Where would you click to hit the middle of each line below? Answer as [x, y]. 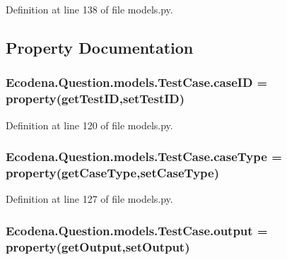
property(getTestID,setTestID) [95, 99]
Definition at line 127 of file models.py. [89, 199]
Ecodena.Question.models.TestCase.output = [137, 230]
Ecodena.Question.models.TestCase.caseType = [144, 156]
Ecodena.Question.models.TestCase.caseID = [137, 82]
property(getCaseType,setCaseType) [112, 172]
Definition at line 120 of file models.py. [89, 125]
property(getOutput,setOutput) [98, 246]
